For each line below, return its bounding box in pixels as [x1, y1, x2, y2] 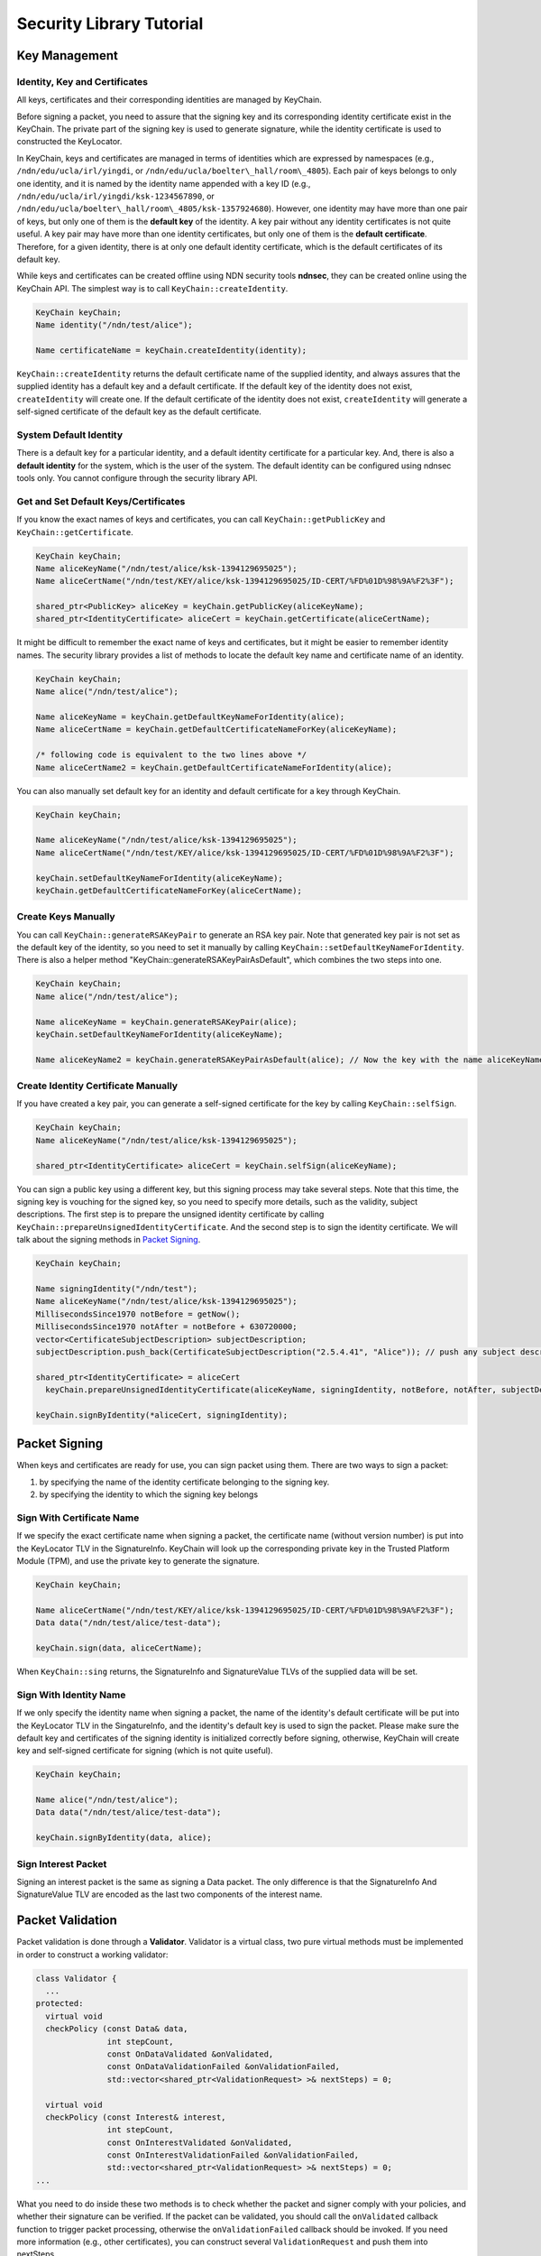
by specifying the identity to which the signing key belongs [39, 1489, 259, 1500]
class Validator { [35, 1973, 117, 1983]
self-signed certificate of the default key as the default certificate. [16, 406, 261, 417]
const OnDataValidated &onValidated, [106, 2048, 274, 2059]
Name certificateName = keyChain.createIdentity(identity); [35, 345, 307, 356]
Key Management [16, 48, 119, 63]
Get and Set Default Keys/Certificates [16, 495, 186, 507]
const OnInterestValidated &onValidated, [106, 2137, 293, 2148]
